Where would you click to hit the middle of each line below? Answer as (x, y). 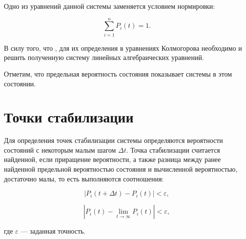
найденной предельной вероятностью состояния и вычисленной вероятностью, (121, 169)
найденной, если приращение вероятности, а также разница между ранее (113, 159)
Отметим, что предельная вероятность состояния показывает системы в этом (118, 73)
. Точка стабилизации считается (173, 149)
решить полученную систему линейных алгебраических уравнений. (104, 57)
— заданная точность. (53, 231)
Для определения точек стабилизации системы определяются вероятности (113, 140)
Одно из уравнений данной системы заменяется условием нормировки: (110, 6)
